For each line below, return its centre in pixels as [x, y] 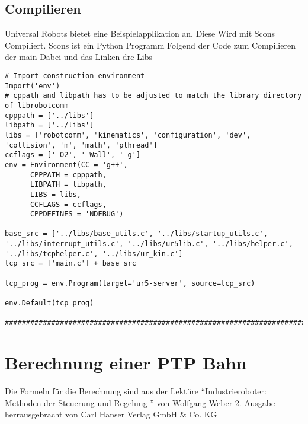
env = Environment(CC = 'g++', [66, 165]
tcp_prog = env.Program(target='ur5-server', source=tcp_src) [130, 283]
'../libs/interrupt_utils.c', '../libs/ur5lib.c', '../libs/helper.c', [149, 244]
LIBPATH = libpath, [68, 185]
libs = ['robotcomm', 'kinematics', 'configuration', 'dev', [128, 135]
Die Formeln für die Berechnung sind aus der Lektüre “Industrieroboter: [136, 391]
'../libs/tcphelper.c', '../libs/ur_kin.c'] [94, 254]
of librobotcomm [37, 105]
